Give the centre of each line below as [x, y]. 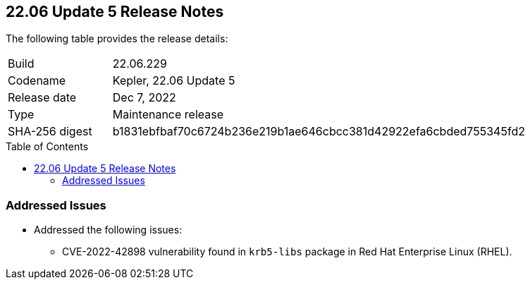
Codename [37, 81]
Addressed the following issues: [108, 230]
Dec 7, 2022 [144, 98]
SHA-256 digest [50, 132]
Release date [42, 98]
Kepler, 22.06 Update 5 [174, 81]
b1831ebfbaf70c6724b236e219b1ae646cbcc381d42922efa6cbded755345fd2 [319, 132]
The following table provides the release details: [117, 39]
